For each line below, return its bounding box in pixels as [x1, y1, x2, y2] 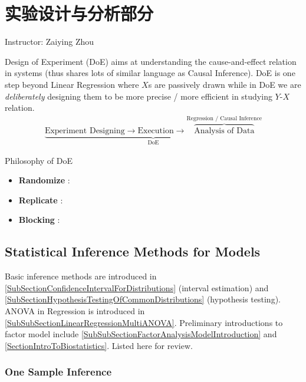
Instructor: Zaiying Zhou [5, 35, 94, 48]
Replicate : [18, 193, 63, 206]
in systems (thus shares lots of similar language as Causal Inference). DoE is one [5, 67, 295, 79]
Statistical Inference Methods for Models [5, 242, 261, 261]
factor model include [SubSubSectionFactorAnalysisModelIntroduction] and [5, 328, 277, 340]
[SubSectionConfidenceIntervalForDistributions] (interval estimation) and [5, 281, 269, 294]
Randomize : [18, 174, 70, 186]
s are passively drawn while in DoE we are [148, 78, 301, 90]
